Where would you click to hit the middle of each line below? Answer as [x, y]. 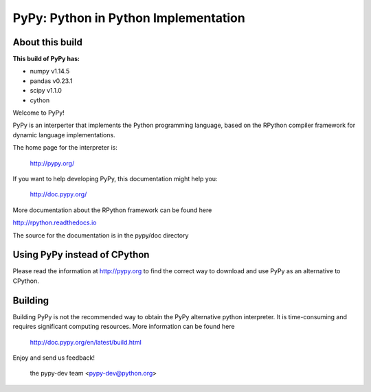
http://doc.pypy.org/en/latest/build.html [86, 342]
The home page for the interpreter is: [65, 148]
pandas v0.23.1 [51, 81]
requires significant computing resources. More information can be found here [124, 327]
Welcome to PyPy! [38, 113]
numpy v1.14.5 [50, 71]
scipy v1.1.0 [46, 91]
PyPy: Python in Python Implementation [129, 18]
